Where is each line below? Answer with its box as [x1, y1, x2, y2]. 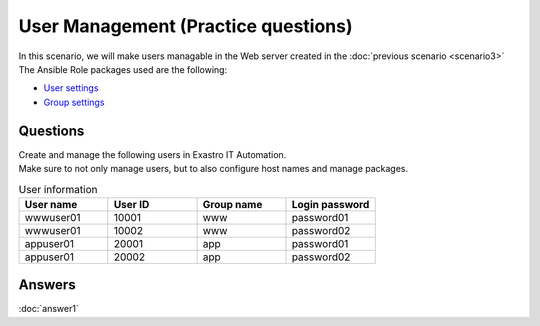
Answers [18, 276, 76, 294]
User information [18, 182, 99, 196]
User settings [43, 82, 99, 94]
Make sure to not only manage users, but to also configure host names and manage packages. [18, 163, 409, 175]
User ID [113, 197, 150, 211]
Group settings [43, 96, 105, 108]
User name [24, 197, 78, 211]
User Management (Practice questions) [18, 15, 354, 37]
